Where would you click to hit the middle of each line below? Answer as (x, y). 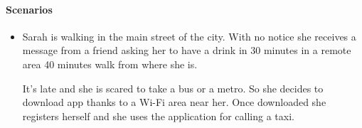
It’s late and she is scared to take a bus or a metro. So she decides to (173, 88)
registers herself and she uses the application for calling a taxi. (158, 116)
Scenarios (29, 9)
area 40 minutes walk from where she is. (110, 64)
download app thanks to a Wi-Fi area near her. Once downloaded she (174, 102)
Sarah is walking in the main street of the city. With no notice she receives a (189, 36)
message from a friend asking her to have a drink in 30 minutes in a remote (187, 50)
